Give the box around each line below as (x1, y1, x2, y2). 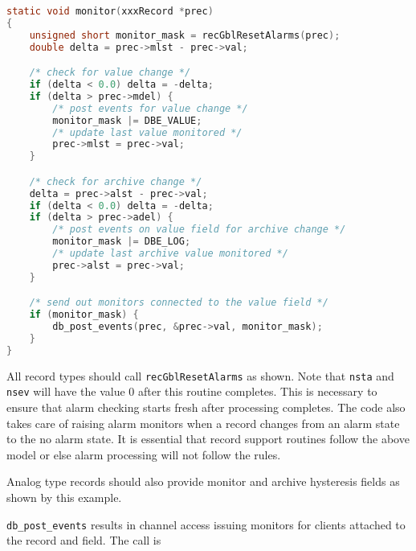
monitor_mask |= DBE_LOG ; (52, 236, 191, 248)
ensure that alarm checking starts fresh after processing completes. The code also (6, 399, 406, 416)
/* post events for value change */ (52, 102, 248, 114)
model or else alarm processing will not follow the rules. (6, 446, 281, 463)
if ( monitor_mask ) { (29, 309, 139, 321)
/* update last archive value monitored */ (52, 248, 288, 260)
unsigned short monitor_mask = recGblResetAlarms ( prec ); (29, 29, 341, 41)
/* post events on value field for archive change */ (52, 224, 346, 236)
